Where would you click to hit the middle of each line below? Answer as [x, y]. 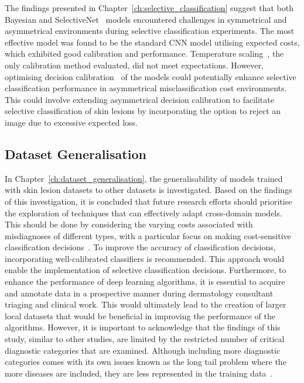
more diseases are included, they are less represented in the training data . [139, 373]
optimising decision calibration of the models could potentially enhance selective [151, 76]
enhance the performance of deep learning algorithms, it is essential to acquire [145, 282]
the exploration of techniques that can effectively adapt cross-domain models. [144, 213]
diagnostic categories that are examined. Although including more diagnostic [143, 350]
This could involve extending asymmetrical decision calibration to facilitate [139, 99]
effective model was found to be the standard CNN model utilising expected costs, [152, 42]
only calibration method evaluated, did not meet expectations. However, [134, 65]
